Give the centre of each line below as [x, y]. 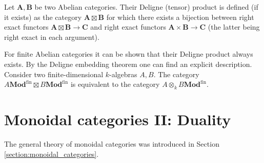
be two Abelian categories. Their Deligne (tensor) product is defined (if [146, 7]
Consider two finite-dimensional [54, 74]
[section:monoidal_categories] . [52, 154]
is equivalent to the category [115, 84]
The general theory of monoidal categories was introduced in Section [112, 144]
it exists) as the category [43, 17]
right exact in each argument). [52, 37]
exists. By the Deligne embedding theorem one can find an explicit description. [128, 64]
